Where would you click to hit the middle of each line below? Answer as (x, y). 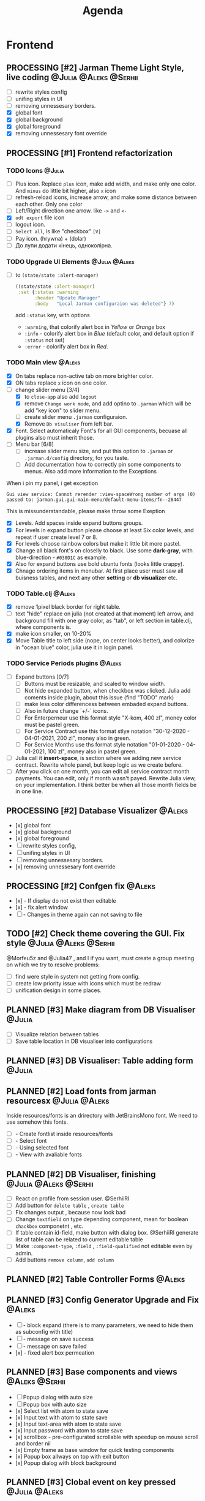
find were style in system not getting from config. (77, 976)
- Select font (31, 1141)
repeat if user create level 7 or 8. (56, 537)
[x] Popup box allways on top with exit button (72, 1456)
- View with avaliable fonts (49, 1154)
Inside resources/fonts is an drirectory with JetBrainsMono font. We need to (102, 1116)
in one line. (29, 791)
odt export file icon (40, 217)
